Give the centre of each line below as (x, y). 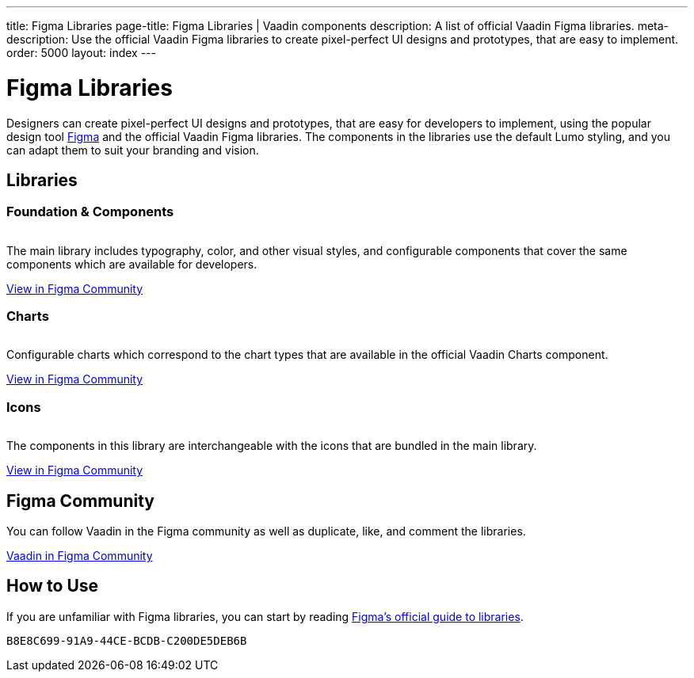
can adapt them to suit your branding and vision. (133, 150)
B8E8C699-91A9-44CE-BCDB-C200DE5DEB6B (127, 640)
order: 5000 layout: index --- (81, 53)
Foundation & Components (90, 212)
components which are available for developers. (132, 264)
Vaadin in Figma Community (80, 556)
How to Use (53, 586)
